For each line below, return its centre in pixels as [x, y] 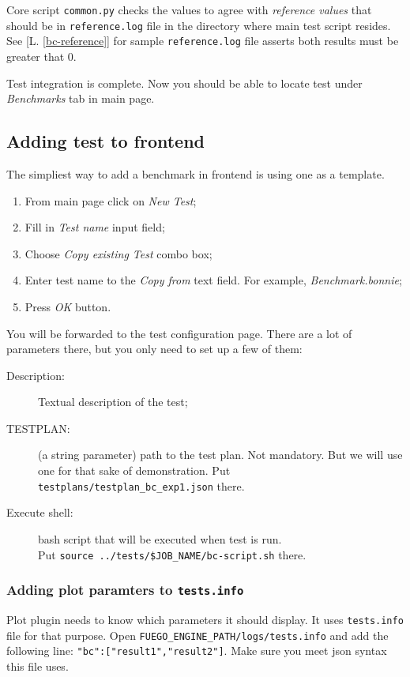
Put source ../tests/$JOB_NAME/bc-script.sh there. [172, 554]
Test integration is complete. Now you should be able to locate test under [184, 83]
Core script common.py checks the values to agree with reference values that [189, 9]
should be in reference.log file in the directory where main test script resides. [199, 25]
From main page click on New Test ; [111, 200]
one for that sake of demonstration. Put [134, 470]
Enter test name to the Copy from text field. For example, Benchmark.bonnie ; [213, 280]
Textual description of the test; [113, 402]
